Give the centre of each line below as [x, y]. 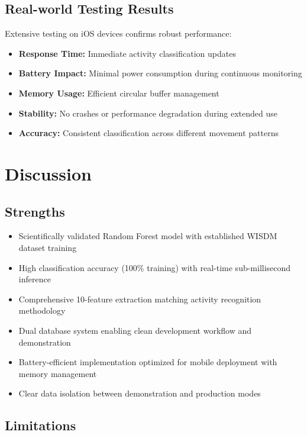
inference [35, 279]
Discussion [48, 173]
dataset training [48, 247]
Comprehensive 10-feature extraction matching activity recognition [140, 299]
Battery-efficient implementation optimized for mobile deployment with [148, 362]
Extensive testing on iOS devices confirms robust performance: [118, 33]
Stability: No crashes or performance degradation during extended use [148, 113]
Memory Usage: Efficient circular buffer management [119, 93]
